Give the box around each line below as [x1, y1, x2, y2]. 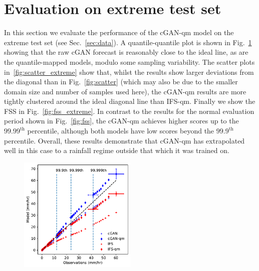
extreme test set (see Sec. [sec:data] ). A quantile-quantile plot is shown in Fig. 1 [4, 37, 252, 47]
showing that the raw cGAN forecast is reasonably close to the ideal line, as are [4, 47, 248, 57]
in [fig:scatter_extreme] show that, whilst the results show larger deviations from [4, 66, 254, 77]
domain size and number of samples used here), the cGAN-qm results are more [4, 86, 246, 96]
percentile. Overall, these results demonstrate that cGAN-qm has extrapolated [4, 135, 245, 146]
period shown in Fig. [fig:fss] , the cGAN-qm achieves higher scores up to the [4, 115, 239, 126]
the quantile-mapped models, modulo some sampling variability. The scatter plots [4, 56, 255, 67]
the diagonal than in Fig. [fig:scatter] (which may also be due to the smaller [4, 76, 238, 87]
